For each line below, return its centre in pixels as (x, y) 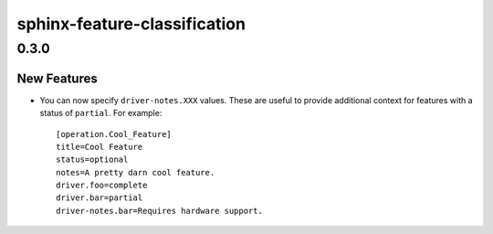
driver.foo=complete (102, 186)
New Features (57, 78)
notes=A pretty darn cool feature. (136, 172)
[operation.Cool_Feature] (114, 134)
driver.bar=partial (100, 198)
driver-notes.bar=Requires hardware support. (160, 211)
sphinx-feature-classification (131, 24)
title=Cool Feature (100, 147)
